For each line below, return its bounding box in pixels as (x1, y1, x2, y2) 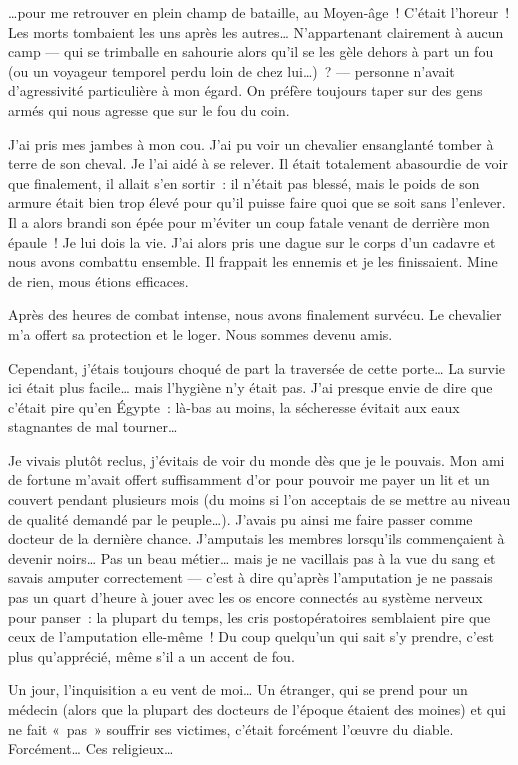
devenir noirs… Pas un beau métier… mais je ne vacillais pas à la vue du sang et (8, 547, 496, 568)
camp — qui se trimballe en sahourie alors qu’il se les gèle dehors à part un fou (8, 41, 494, 62)
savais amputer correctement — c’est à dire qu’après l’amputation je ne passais (8, 567, 493, 588)
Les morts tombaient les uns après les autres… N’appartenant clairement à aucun (8, 21, 504, 42)
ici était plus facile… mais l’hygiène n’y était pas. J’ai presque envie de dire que (8, 377, 493, 398)
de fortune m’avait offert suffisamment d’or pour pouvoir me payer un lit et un (8, 469, 490, 490)
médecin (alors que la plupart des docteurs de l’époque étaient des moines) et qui (8, 699, 506, 719)
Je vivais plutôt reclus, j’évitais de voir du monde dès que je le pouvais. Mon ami (8, 449, 505, 470)
